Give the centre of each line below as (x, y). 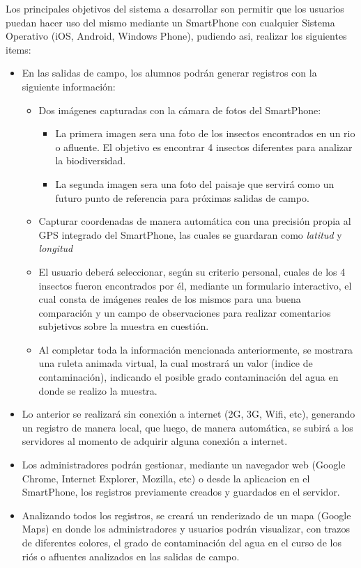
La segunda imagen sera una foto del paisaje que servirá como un (195, 183)
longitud (56, 248)
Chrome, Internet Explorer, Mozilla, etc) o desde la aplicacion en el (166, 478)
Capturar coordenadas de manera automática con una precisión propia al (195, 221)
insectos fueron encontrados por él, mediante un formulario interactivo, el (195, 285)
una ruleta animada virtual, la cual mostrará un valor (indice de (176, 363)
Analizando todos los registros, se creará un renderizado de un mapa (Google (186, 515)
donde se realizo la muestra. (98, 390)
